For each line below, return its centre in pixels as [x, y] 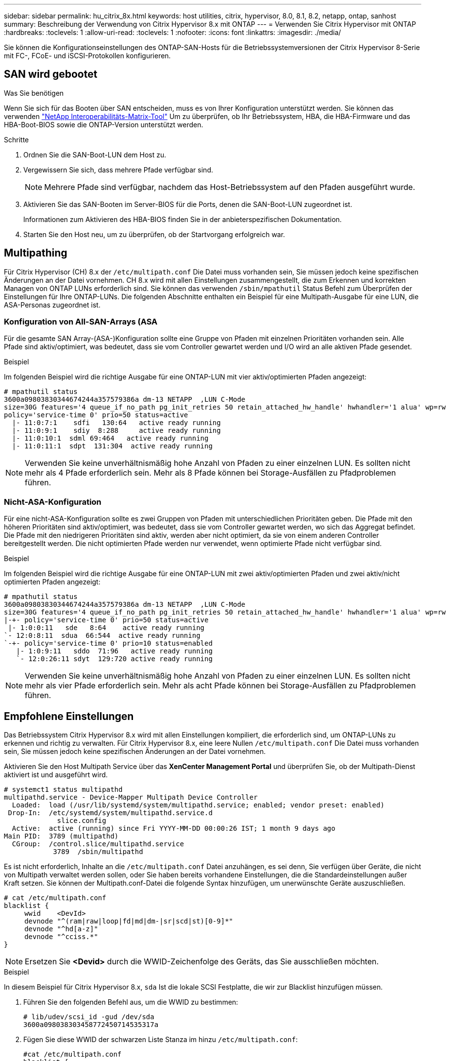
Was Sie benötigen [34, 93]
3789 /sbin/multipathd [98, 852]
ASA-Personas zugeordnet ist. [52, 305]
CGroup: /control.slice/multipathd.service [98, 844]
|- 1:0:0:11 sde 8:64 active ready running [106, 628]
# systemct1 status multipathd [63, 790]
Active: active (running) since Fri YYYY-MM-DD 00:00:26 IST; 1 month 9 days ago [174, 829]
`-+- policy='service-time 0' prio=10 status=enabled [108, 643]
